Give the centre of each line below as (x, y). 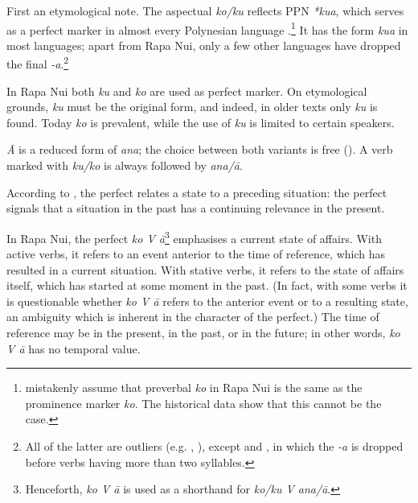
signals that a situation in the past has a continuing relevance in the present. (196, 208)
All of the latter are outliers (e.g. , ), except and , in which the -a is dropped (214, 446)
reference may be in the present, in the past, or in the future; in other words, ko (203, 333)
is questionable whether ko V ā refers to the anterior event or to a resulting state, (207, 301)
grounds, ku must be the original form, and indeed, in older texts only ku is (192, 107)
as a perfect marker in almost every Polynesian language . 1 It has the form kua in (207, 28)
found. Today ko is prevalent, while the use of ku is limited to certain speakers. (201, 122)
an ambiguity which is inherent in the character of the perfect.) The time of (193, 317)
